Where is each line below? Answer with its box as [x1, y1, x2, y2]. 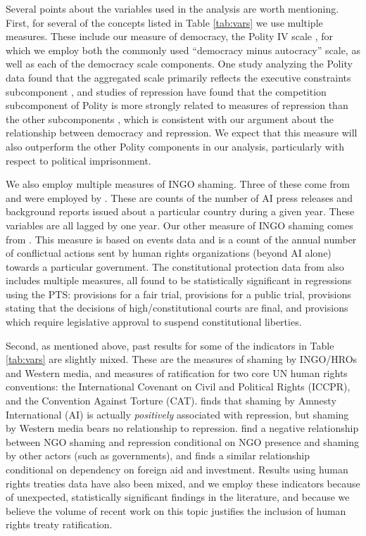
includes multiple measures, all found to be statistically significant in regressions [6, 273, 352, 288]
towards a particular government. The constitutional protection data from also [6, 259, 344, 274]
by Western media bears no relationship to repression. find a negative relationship [6, 421, 359, 435]
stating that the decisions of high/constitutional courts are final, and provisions [6, 300, 348, 315]
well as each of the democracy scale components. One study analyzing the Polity [6, 56, 353, 71]
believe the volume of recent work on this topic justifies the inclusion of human [6, 503, 346, 518]
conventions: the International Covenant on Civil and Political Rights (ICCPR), [6, 379, 351, 394]
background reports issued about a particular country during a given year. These [6, 204, 355, 219]
